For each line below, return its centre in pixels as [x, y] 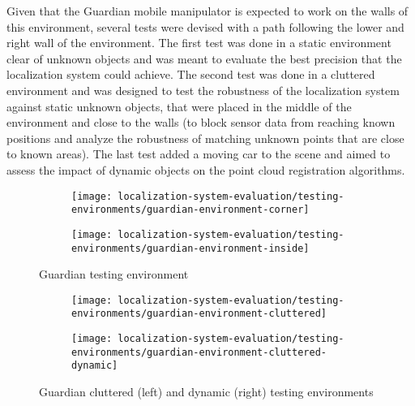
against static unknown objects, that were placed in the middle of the [179, 106]
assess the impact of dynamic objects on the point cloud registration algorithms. [206, 169]
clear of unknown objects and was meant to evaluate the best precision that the [204, 58]
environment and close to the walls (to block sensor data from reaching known [201, 122]
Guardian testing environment [114, 274]
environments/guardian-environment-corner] [190, 210]
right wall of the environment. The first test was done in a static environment [199, 43]
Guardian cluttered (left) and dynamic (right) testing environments [206, 392]
